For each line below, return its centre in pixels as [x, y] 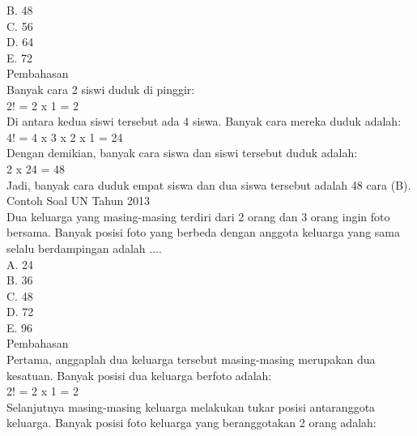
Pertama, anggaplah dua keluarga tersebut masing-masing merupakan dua [191, 359]
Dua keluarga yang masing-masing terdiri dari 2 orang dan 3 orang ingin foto [198, 216]
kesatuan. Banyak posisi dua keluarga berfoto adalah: [139, 375]
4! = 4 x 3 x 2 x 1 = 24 [65, 137]
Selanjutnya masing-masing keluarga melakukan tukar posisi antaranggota [191, 406]
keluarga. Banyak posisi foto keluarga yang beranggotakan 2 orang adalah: [191, 423]
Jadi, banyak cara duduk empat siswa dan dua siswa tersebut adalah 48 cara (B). [209, 184]
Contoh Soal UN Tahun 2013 [78, 201]
